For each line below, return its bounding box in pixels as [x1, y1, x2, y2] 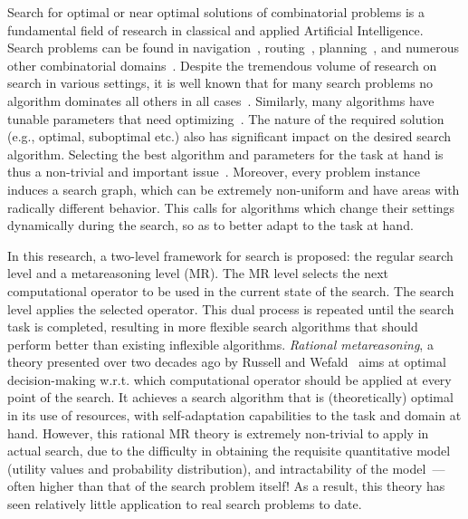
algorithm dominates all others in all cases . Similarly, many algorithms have [7, 91, 435, 110]
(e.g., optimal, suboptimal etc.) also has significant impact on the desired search [7, 127, 452, 146]
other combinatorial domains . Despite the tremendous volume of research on [7, 55, 437, 74]
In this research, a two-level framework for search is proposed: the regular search [7, 245, 454, 264]
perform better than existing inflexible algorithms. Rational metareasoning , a [7, 334, 434, 353]
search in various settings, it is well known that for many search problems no [7, 73, 434, 92]
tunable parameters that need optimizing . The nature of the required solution [7, 109, 444, 128]
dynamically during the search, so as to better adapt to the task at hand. [7, 216, 414, 235]
